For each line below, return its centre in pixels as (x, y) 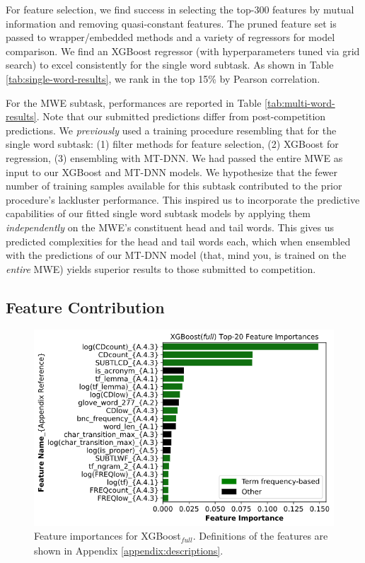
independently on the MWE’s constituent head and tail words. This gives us (170, 227)
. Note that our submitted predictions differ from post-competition (181, 116)
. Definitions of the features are (260, 536)
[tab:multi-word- (300, 102)
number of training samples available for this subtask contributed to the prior (174, 186)
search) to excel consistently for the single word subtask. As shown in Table (170, 65)
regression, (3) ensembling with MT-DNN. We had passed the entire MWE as (174, 157)
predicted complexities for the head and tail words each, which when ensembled (178, 241)
